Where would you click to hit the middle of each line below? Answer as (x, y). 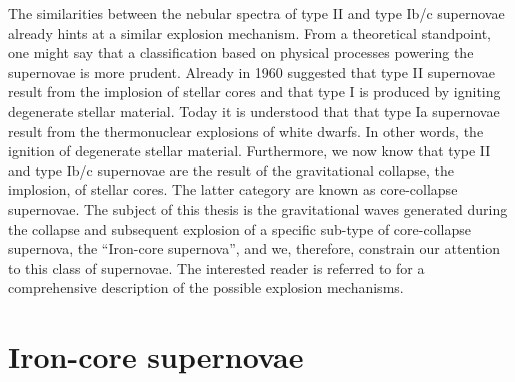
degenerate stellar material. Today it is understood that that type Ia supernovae (254, 110)
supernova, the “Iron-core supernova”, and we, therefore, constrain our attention (254, 248)
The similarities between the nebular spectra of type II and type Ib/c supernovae (256, 13)
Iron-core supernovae (156, 356)
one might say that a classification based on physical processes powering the (241, 52)
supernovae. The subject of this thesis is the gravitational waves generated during (258, 208)
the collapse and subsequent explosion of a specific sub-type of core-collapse (239, 228)
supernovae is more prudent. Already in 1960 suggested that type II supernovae (252, 71)
